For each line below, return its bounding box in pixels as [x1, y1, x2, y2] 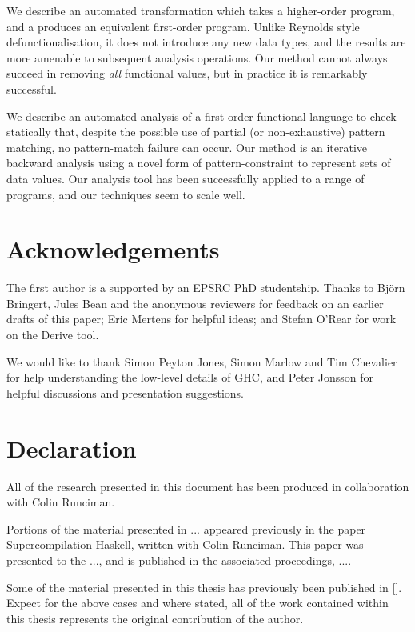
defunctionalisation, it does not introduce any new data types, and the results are [6, 34, 406, 50]
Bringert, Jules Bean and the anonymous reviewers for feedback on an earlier [6, 294, 384, 311]
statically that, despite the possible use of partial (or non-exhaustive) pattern [6, 123, 385, 140]
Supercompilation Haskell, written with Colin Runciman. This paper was [6, 536, 364, 553]
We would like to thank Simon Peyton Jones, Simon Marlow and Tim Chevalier [6, 353, 397, 370]
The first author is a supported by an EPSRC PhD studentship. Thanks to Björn [6, 279, 405, 296]
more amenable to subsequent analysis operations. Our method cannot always [6, 49, 388, 66]
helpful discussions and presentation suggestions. [6, 384, 245, 401]
